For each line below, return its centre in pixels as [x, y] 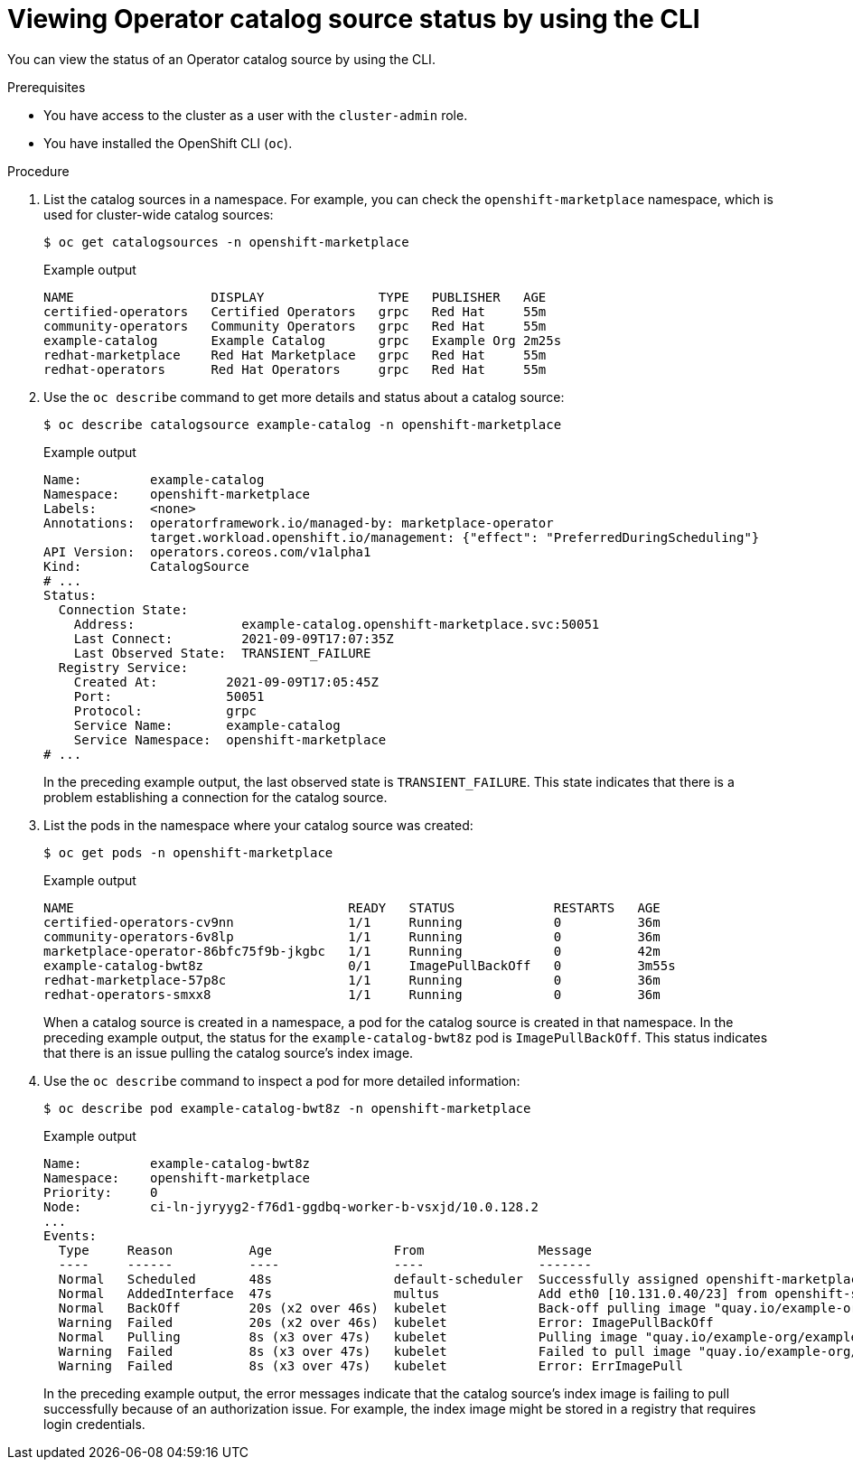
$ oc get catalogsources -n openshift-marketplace [226, 242]
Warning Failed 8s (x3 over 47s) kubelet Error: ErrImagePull [371, 1365]
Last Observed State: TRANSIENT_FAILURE [222, 653]
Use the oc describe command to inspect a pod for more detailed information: [282, 1080]
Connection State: [123, 609]
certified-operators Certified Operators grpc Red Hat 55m [295, 311]
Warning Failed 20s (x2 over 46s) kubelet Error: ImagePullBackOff [386, 1322]
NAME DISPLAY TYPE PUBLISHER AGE [295, 297]
